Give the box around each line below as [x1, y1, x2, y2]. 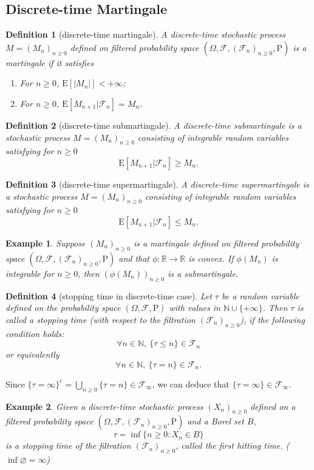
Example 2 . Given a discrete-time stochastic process [5, 400, 203, 412]
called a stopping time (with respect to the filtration [5, 313, 196, 325]
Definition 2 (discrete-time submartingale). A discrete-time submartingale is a [5, 118, 302, 131]
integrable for [5, 267, 55, 279]
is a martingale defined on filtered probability [133, 236, 299, 249]
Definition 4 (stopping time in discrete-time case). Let [5, 289, 212, 302]
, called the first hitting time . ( [176, 439, 290, 452]
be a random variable [221, 289, 299, 302]
